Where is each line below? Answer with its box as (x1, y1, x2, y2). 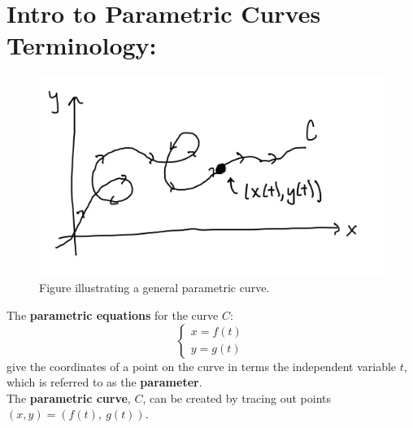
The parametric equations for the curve (7, 307, 219, 324)
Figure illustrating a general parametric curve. (39, 279, 270, 296)
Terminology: (7, 28, 157, 62)
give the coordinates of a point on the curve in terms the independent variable (7, 357, 397, 374)
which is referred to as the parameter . (7, 373, 202, 391)
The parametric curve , (7, 389, 131, 406)
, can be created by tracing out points (142, 389, 331, 406)
